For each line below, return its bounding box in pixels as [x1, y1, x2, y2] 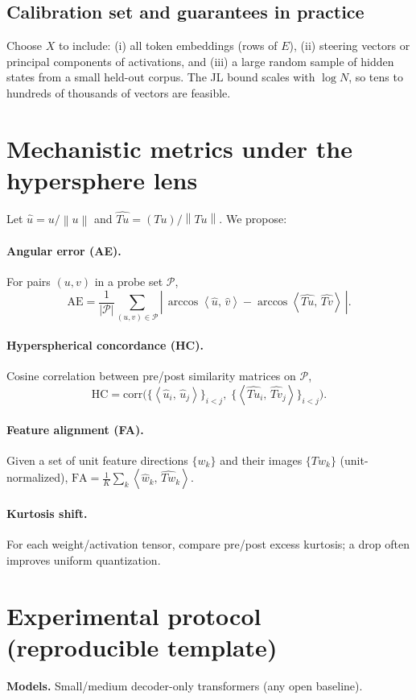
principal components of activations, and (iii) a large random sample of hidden [6, 52, 394, 69]
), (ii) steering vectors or [289, 37, 410, 54]
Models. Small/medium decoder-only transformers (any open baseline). [6, 677, 363, 694]
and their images [220, 451, 303, 468]
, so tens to [348, 68, 403, 85]
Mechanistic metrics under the [6, 131, 352, 164]
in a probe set [94, 273, 163, 290]
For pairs [6, 273, 51, 290]
